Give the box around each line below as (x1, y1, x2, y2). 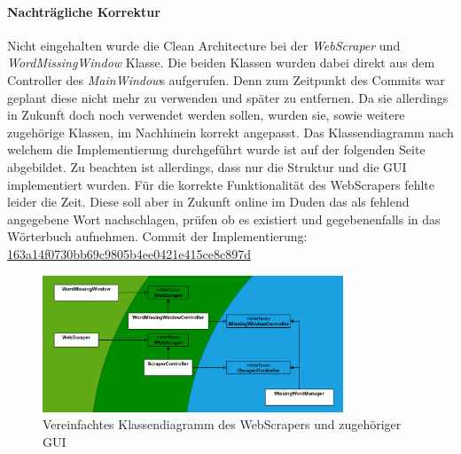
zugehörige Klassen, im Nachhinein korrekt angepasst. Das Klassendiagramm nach (7, 122, 454, 141)
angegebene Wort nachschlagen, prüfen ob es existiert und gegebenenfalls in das (7, 209, 441, 228)
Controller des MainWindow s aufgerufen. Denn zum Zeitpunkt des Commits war (7, 70, 445, 89)
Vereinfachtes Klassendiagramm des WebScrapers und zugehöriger (43, 415, 402, 434)
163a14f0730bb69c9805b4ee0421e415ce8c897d (7, 244, 251, 262)
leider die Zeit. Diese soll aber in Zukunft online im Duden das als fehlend (7, 192, 410, 211)
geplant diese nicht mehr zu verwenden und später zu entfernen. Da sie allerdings (7, 88, 449, 106)
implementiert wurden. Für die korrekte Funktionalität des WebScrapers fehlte (7, 175, 435, 193)
